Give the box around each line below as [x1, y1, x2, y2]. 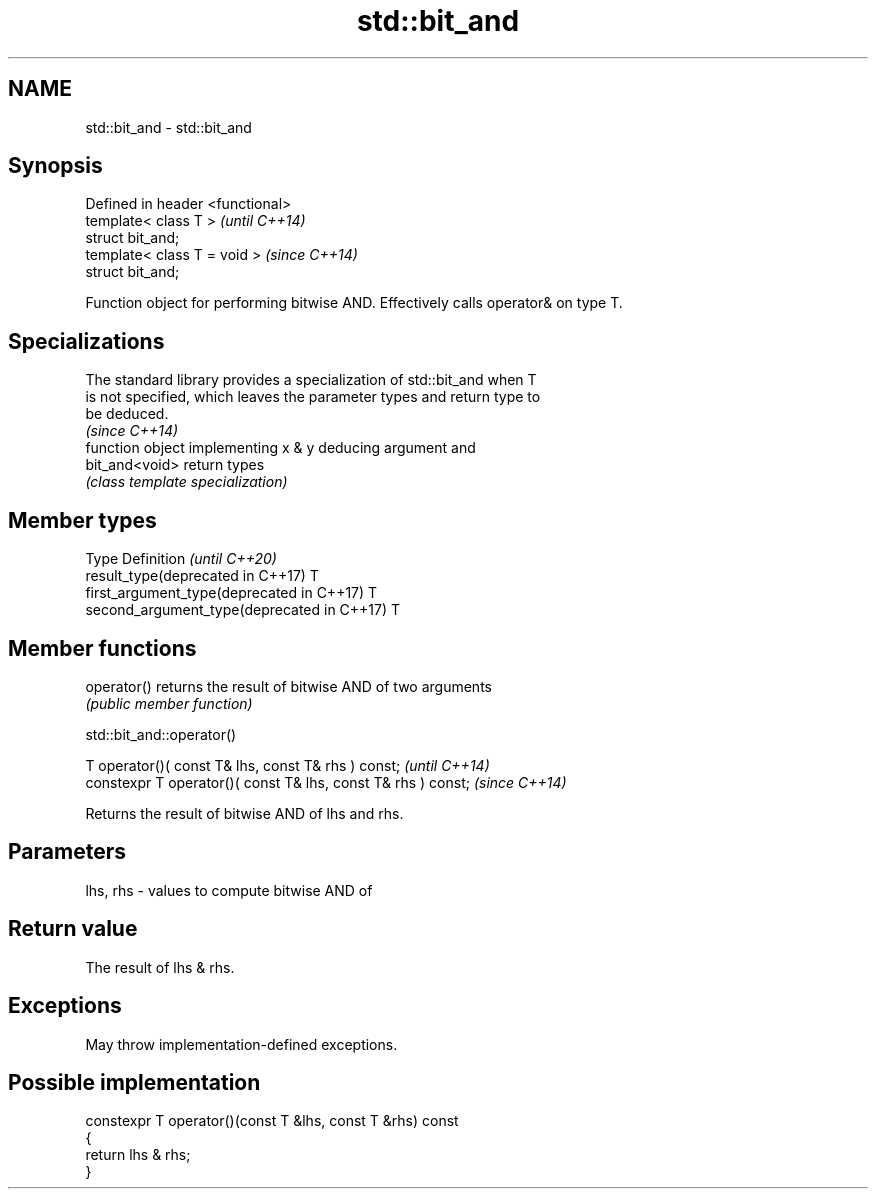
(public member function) [85, 694, 253, 712]
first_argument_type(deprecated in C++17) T [85, 584, 378, 602]
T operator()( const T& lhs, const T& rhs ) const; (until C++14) [85, 756, 490, 774]
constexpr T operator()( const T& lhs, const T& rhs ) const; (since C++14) [85, 773, 567, 791]
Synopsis [8, 153, 103, 179]
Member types [8, 507, 157, 533]
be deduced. [85, 405, 169, 423]
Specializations [8, 328, 165, 354]
